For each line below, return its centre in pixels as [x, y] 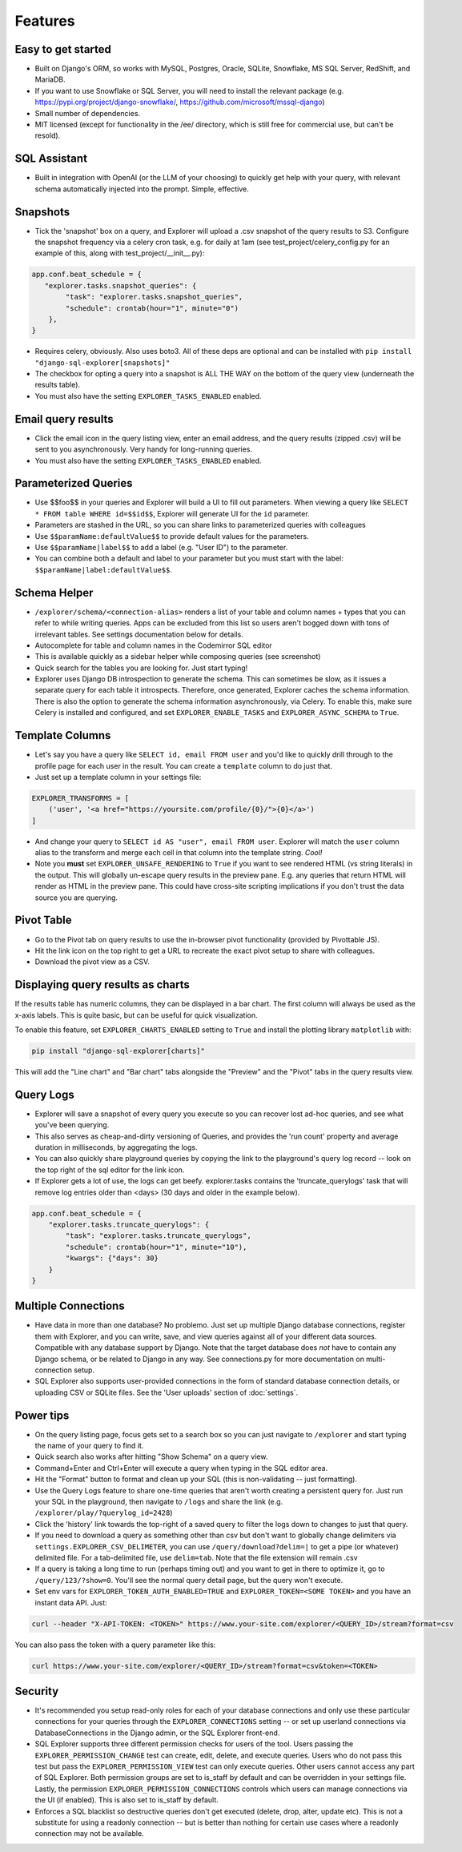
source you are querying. [76, 898]
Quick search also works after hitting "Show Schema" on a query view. [151, 1456]
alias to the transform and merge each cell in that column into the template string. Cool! [179, 853]
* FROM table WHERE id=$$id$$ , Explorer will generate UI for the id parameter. [172, 513]
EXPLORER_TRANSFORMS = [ [80, 798]
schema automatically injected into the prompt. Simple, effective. [142, 189]
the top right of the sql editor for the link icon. [110, 1170]
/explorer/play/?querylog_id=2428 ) [104, 1513]
